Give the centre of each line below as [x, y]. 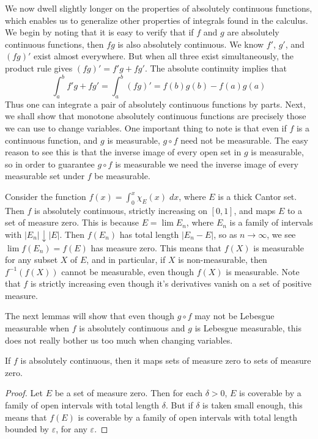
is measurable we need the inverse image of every [207, 164]
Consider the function [46, 197]
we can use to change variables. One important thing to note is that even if [146, 128]
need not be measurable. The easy [244, 140]
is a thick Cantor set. [257, 197]
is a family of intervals [271, 222]
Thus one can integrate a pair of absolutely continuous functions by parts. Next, [155, 104]
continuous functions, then [54, 44]
